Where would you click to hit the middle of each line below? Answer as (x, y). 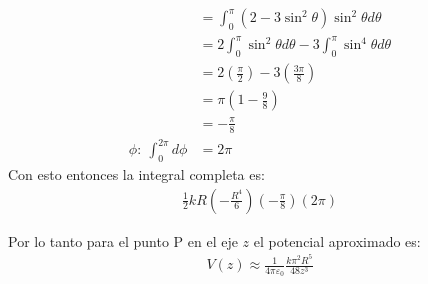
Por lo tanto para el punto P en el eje (123, 240)
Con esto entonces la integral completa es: (136, 173)
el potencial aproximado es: (337, 240)
